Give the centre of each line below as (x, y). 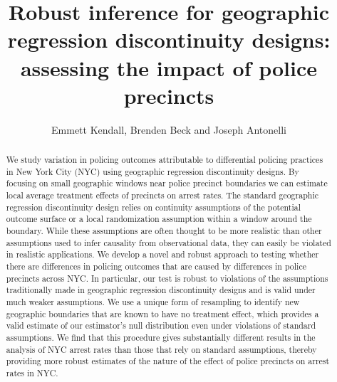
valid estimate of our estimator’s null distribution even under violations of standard (161, 325)
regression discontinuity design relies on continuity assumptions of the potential (153, 207)
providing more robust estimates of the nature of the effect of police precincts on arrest (168, 361)
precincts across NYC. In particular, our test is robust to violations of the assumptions (167, 278)
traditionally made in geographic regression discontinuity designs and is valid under (161, 290)
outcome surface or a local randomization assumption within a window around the (159, 219)
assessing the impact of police (169, 67)
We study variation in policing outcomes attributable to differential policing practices (165, 160)
